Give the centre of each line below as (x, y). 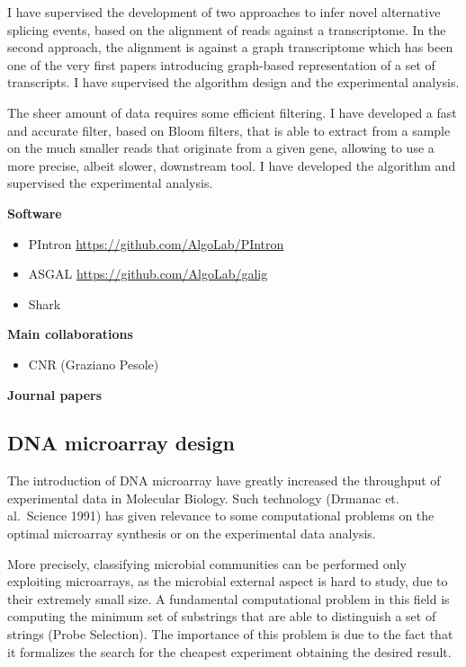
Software (35, 213)
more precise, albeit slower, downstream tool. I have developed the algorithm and (232, 165)
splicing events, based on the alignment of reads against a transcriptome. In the (227, 29)
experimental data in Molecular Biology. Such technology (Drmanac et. (203, 498)
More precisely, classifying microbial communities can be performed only (207, 563)
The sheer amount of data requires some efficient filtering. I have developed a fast (232, 112)
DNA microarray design (121, 443)
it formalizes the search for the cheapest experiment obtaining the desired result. (229, 651)
